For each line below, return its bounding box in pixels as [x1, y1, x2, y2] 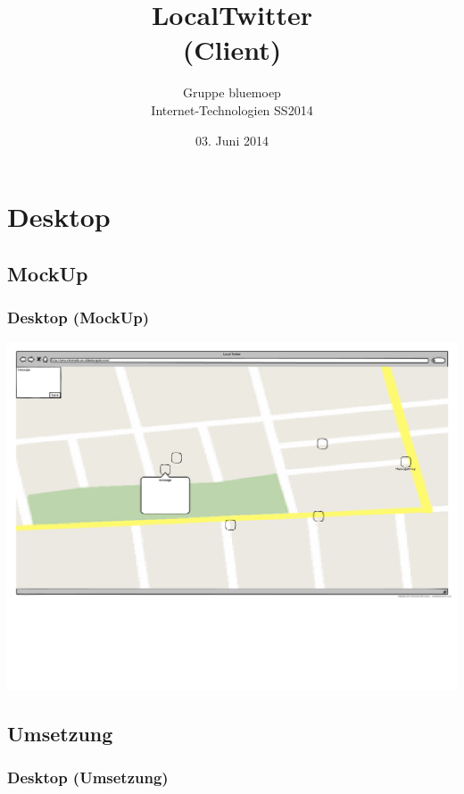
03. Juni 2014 [195, 130, 269, 149]
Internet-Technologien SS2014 [151, 100, 313, 119]
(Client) [182, 31, 282, 68]
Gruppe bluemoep [183, 83, 281, 102]
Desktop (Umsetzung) [7, 765, 169, 788]
